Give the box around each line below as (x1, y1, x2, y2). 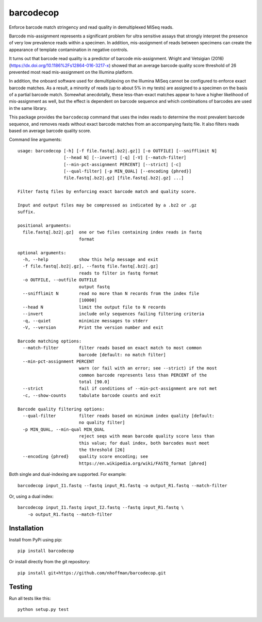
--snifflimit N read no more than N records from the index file (22, 291, 199, 296)
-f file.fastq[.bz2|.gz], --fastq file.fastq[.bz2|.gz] (22, 264, 159, 269)
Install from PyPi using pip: (9, 537, 63, 542)
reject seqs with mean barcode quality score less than (79, 434, 215, 439)
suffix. (17, 209, 36, 215)
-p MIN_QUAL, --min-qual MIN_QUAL (22, 426, 105, 432)
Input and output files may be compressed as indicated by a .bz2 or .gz (17, 202, 197, 208)
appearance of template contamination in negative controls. (9, 47, 129, 52)
